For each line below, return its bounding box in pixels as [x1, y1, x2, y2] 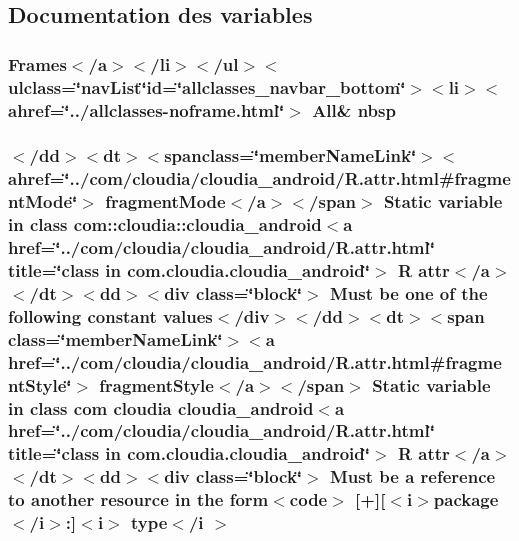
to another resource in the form [8, 487, 269, 512]
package [433, 487, 499, 512]
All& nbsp [312, 97, 396, 122]
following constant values [8, 303, 213, 328]
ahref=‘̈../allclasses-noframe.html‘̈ [8, 97, 285, 122]
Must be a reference [329, 464, 496, 489]
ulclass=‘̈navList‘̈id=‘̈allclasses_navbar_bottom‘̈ [8, 74, 406, 99]
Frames [8, 51, 67, 76]
